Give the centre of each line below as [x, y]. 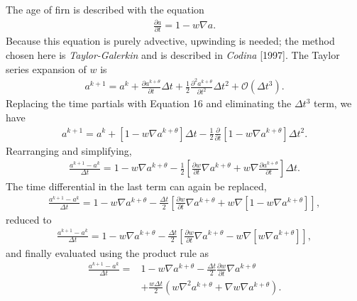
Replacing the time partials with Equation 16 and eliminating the [149, 103]
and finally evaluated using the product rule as [108, 252]
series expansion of [46, 69]
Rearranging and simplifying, [69, 150]
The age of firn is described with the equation [105, 9]
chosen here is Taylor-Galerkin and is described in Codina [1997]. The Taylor [173, 55]
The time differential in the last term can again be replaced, [136, 186]
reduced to [29, 219]
